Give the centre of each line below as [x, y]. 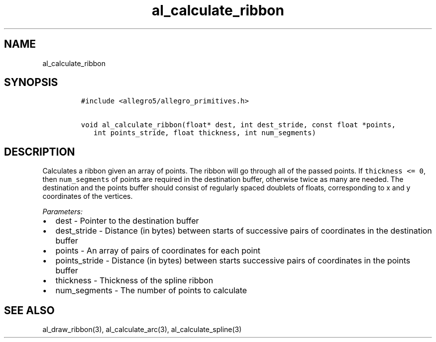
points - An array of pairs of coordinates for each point [158, 251]
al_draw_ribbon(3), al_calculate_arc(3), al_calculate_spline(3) [142, 330]
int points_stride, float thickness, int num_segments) [205, 133]
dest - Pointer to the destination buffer [127, 221]
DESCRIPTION [40, 152]
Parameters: [63, 212]
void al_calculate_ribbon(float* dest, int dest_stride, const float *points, [238, 125]
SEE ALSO [29, 310]
